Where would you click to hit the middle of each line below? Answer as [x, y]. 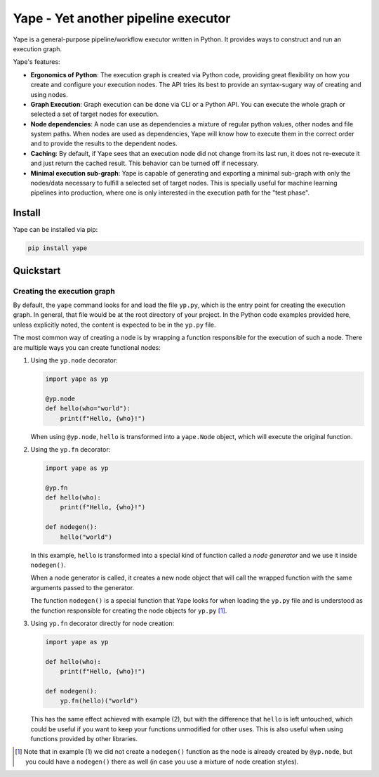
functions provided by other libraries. [84, 739]
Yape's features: [36, 62]
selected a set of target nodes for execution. [95, 114]
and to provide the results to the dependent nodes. [104, 143]
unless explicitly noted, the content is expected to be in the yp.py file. [115, 325]
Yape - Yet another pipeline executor [122, 18]
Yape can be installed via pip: [55, 230]
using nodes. [49, 94]
